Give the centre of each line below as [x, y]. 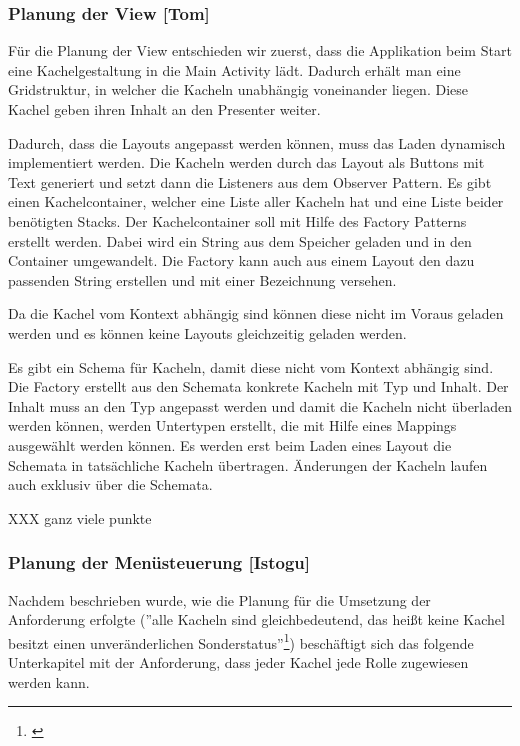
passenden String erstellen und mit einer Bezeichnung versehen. [202, 279]
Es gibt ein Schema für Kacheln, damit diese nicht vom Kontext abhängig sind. [251, 366]
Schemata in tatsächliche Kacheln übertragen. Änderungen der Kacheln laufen [248, 464]
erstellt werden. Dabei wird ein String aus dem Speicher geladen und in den [240, 240]
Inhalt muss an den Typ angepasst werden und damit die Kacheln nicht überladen [260, 405]
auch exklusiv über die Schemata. [110, 484]
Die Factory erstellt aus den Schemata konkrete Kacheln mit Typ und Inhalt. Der [258, 386]
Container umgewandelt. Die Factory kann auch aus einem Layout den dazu [241, 260]
